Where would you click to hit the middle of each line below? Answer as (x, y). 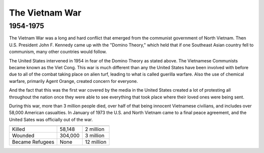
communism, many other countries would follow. (58, 52)
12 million (96, 142)
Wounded (23, 135)
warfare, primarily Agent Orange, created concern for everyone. (74, 81)
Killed (19, 129)
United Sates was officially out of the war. (51, 119)
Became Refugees (33, 142)
